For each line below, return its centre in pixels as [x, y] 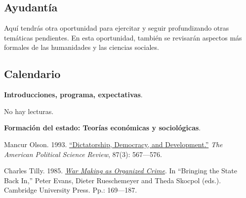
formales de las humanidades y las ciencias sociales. [82, 47]
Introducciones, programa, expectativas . [73, 95]
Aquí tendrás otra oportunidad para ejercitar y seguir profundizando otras [117, 28]
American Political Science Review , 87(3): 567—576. [83, 154]
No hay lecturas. [29, 111]
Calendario [32, 74]
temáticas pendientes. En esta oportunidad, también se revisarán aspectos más [123, 37]
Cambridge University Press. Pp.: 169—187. [71, 190]
